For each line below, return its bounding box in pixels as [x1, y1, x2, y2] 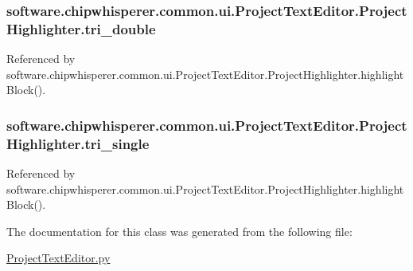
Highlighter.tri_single [6, 133, 150, 153]
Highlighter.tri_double [6, 18, 156, 38]
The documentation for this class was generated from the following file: [6, 222, 353, 239]
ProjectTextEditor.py [6, 249, 111, 266]
